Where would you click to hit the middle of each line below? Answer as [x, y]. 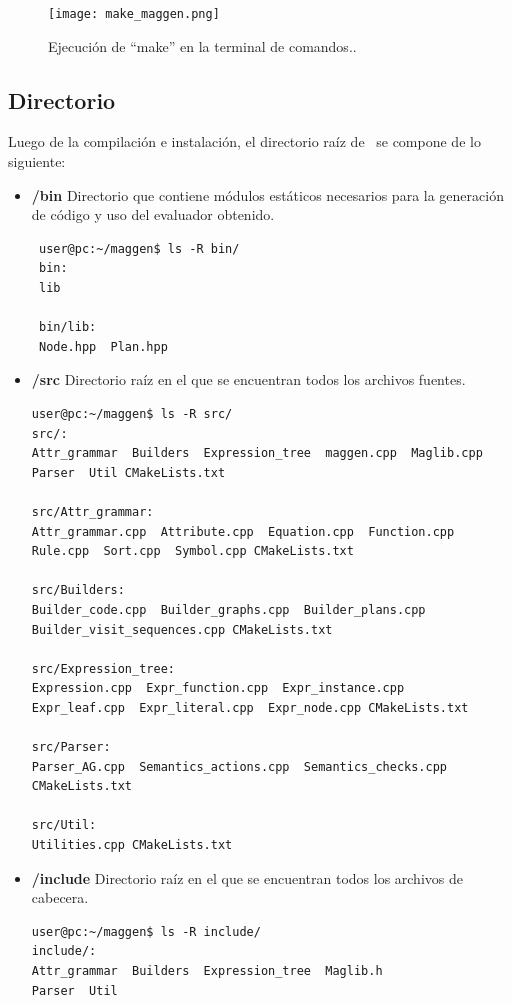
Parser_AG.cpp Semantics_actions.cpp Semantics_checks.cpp [239, 766]
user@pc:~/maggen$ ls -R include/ [146, 931]
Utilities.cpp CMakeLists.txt [132, 845]
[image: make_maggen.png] [134, 14]
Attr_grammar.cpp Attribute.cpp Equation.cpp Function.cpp [243, 531]
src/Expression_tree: [103, 668]
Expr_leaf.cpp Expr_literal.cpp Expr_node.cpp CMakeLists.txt [250, 707]
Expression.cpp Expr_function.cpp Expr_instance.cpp [218, 688]
